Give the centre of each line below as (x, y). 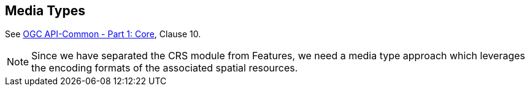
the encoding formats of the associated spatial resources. (165, 68)
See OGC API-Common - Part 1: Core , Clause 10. (103, 34)
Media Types (45, 11)
